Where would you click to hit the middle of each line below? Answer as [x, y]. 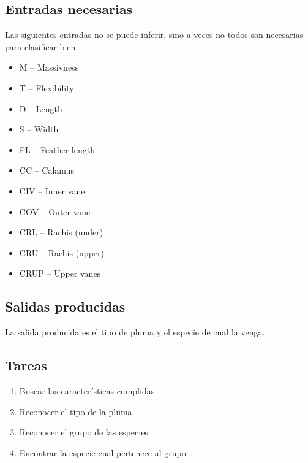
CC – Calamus [47, 170]
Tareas [26, 365]
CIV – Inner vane [52, 190]
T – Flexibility [47, 87]
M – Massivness [49, 67]
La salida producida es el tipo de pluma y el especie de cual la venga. [135, 332]
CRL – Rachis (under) [61, 232]
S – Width [39, 129]
